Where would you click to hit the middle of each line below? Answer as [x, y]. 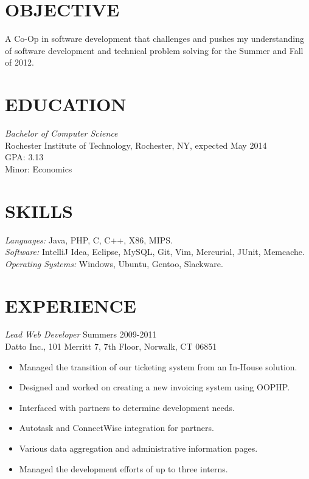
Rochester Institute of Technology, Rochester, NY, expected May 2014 [136, 145]
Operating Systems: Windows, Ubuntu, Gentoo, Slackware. [114, 263]
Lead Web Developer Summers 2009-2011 [81, 334]
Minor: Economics [39, 168]
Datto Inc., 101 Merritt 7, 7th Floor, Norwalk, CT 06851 [111, 346]
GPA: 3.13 [24, 157]
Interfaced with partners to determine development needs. [127, 407]
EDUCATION [66, 104]
